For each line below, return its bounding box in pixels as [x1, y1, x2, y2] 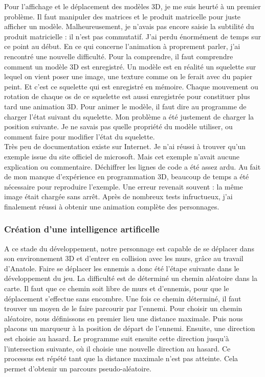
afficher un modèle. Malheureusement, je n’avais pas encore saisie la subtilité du [4, 21, 254, 32]
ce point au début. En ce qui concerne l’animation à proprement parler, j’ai [4, 41, 240, 52]
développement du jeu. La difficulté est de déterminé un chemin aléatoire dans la [4, 273, 258, 284]
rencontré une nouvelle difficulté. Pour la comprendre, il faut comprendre [4, 51, 233, 61]
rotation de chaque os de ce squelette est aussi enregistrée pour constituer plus [4, 91, 250, 102]
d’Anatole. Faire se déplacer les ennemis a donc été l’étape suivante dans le [4, 263, 239, 273]
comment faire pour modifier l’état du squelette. [4, 131, 155, 142]
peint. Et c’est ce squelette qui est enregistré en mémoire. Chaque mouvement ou [4, 81, 258, 91]
